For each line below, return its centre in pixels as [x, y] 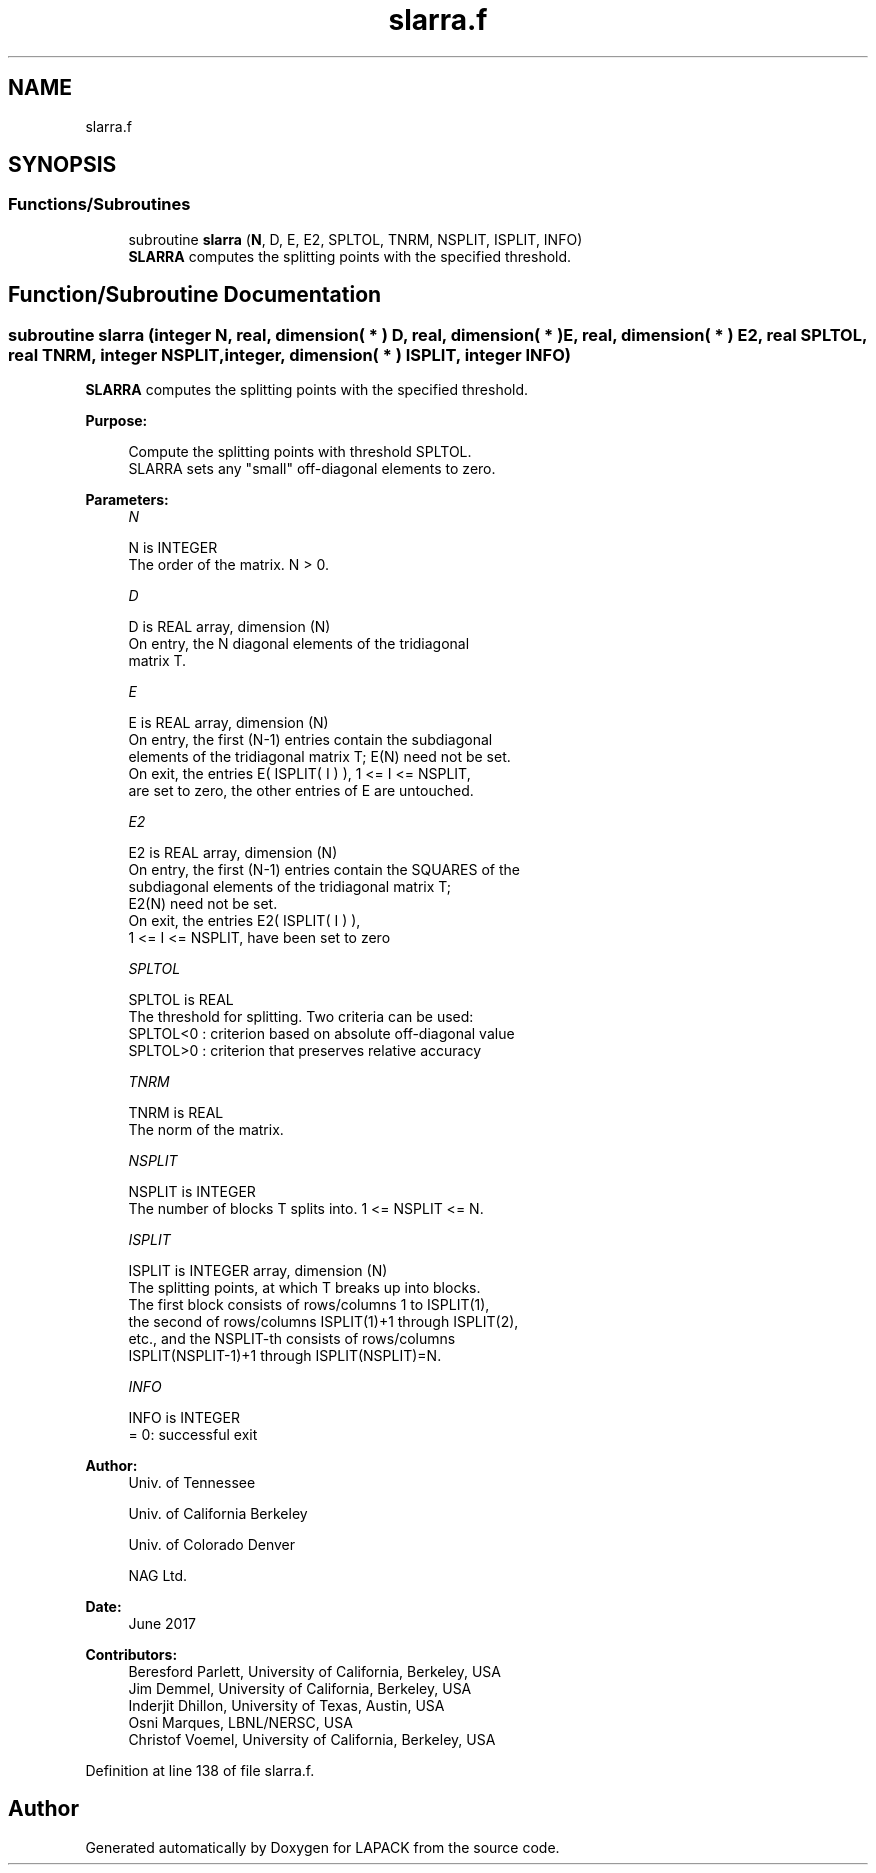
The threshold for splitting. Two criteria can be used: [301, 1017]
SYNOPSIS [62, 165]
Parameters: [127, 500]
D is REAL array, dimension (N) [229, 627]
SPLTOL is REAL [181, 1000]
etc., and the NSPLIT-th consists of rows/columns [292, 1339]
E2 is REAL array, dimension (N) [233, 853]
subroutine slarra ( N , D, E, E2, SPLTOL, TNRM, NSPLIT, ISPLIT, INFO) [355, 239]
